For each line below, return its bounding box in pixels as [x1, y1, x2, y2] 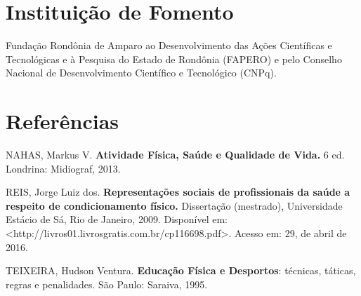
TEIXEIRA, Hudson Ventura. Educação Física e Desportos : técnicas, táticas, [6, 263, 356, 278]
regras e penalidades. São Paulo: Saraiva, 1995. [6, 276, 208, 291]
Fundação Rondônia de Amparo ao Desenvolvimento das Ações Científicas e [6, 38, 332, 53]
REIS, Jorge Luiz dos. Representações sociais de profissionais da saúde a [6, 184, 350, 199]
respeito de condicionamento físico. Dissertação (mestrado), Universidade [6, 198, 343, 213]
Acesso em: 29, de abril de [234, 226, 347, 240]
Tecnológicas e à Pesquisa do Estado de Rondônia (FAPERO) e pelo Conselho [6, 51, 342, 66]
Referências [6, 107, 119, 135]
